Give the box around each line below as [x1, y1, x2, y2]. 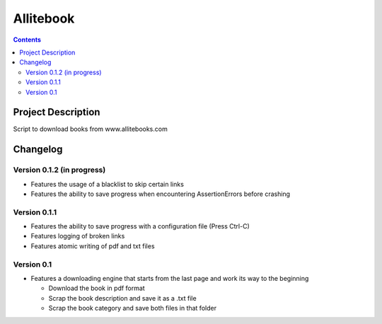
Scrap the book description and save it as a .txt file [48, 294, 197, 302]
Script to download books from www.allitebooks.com [13, 125, 168, 134]
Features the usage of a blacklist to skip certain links [30, 180, 184, 188]
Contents [13, 35, 42, 44]
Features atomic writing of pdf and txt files [30, 241, 155, 250]
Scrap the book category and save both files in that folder [48, 304, 217, 313]
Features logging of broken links [30, 232, 125, 241]
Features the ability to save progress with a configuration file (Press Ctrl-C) [30, 222, 250, 231]
